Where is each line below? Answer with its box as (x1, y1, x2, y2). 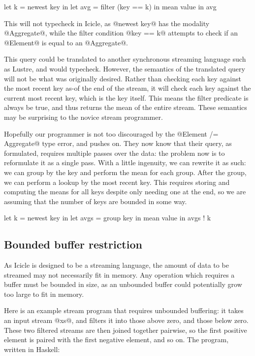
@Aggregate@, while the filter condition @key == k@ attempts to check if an (4, 28, 238, 38)
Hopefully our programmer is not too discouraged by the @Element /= (4, 128, 219, 139)
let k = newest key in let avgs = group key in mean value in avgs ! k (4, 213, 211, 223)
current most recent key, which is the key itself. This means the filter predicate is (4, 92, 249, 103)
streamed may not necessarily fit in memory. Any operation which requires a (4, 269, 235, 280)
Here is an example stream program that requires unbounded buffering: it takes (4, 305, 244, 316)
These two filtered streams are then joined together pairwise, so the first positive (4, 324, 247, 335)
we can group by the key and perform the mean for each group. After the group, (4, 167, 247, 177)
